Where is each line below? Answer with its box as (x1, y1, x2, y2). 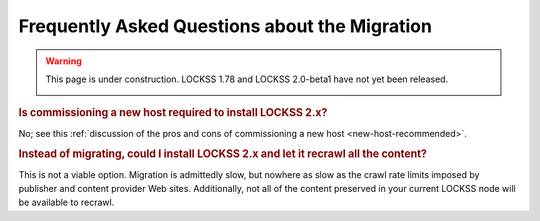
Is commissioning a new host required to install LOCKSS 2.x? (18, 106, 328, 120)
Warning (45, 55, 82, 67)
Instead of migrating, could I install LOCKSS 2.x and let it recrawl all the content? (18, 147, 427, 161)
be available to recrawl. (18, 196, 115, 209)
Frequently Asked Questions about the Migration (18, 15, 432, 37)
